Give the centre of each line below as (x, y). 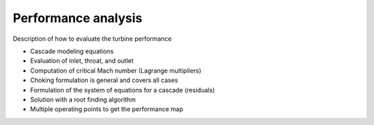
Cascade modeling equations (72, 51)
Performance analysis (78, 18)
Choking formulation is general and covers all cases (104, 80)
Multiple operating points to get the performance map (107, 109)
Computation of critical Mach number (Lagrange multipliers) (116, 70)
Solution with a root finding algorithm (83, 99)
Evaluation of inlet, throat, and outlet (82, 61)
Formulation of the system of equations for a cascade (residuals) (123, 90)
